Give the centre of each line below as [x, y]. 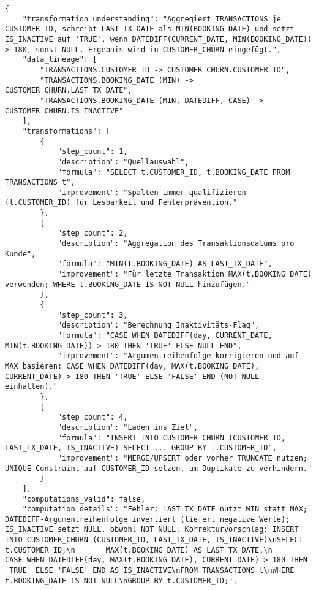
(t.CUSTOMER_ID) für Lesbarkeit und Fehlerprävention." [121, 203]
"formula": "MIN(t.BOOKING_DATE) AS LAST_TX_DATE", [165, 264]
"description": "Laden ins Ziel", [127, 427]
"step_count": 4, [92, 417]
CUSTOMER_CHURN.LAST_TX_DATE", [69, 90]
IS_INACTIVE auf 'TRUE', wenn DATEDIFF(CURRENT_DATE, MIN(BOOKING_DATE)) [159, 39]
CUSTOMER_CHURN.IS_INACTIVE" [64, 111]
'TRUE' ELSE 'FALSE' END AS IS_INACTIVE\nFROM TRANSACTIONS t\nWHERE [150, 571]
